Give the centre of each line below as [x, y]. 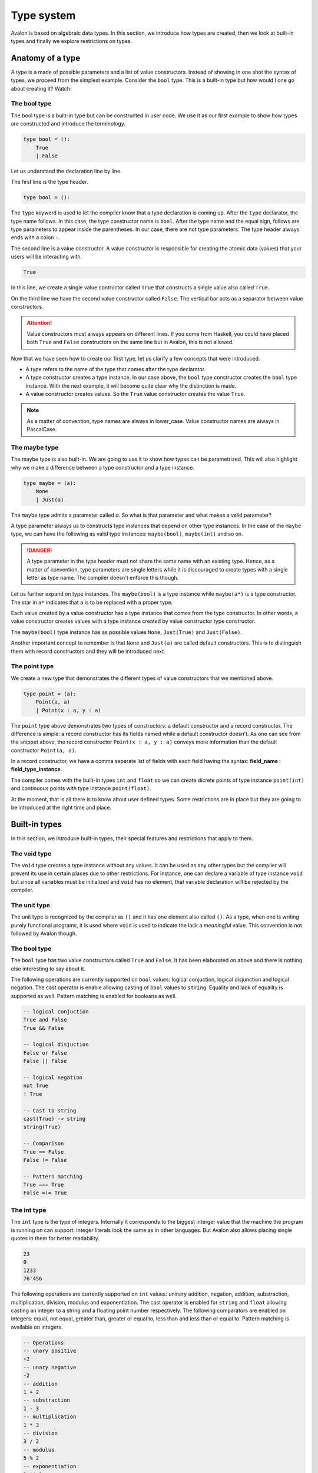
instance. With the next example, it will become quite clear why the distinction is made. [131, 385]
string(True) [42, 1127]
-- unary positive [50, 1351]
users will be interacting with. [47, 257]
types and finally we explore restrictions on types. [72, 41]
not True [36, 1086]
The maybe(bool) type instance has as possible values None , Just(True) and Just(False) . [127, 632]
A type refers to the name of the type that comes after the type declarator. [116, 369]
